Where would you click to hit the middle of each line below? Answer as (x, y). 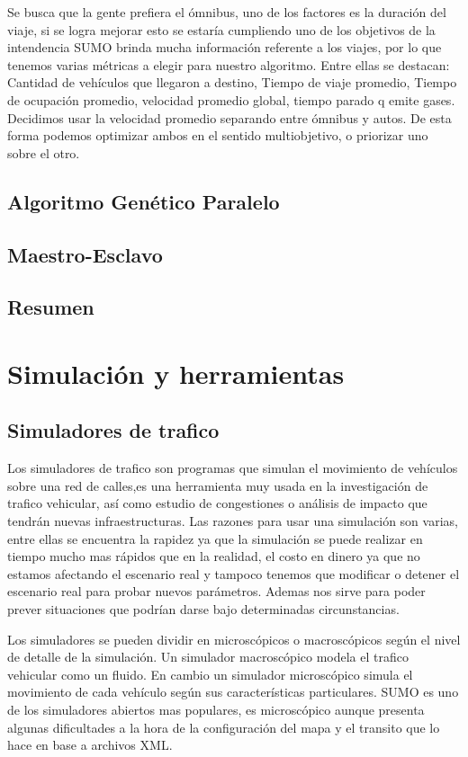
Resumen (51, 307)
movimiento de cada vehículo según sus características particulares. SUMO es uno (233, 692)
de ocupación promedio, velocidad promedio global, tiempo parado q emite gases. (231, 99)
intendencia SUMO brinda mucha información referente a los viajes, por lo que (225, 47)
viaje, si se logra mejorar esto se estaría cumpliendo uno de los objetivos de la (221, 29)
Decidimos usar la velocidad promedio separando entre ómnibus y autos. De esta (229, 117)
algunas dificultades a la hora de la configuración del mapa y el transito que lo (224, 727)
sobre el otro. (44, 152)
